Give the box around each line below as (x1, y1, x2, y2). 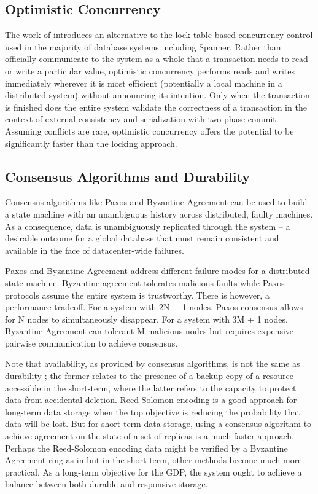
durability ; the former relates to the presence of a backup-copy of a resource (5, 369, 293, 382)
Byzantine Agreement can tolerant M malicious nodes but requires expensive (5, 324, 294, 337)
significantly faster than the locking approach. (5, 136, 177, 149)
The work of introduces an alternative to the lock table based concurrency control (5, 28, 313, 41)
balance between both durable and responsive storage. (5, 477, 208, 490)
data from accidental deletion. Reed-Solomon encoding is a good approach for (5, 393, 297, 406)
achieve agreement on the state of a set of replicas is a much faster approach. (5, 429, 295, 442)
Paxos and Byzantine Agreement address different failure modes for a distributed (5, 264, 310, 277)
